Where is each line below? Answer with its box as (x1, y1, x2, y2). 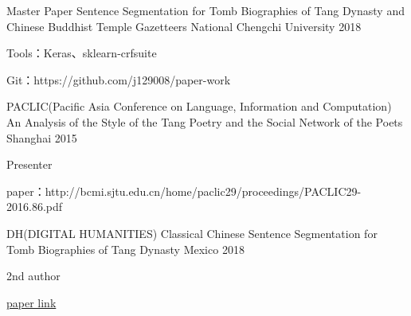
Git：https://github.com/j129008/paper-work (6, 71, 231, 88)
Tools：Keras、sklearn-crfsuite (6, 45, 157, 61)
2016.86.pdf (6, 198, 63, 215)
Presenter (6, 156, 53, 173)
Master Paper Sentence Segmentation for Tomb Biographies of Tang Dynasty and (6, 2, 405, 18)
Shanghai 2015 (6, 129, 77, 146)
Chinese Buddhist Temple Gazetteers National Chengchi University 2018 (6, 18, 362, 34)
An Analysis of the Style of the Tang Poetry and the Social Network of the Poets (6, 113, 403, 130)
